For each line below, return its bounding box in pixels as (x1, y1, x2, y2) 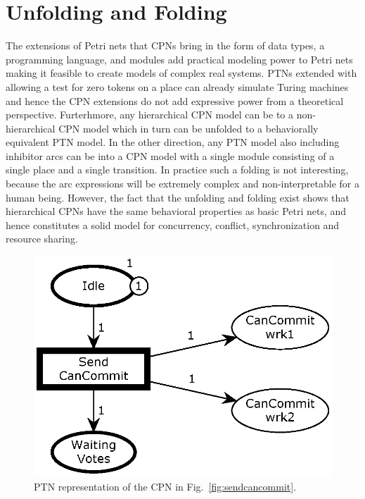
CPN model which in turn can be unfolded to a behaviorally (58, 121, 319, 135)
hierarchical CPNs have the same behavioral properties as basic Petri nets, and (6, 204, 347, 218)
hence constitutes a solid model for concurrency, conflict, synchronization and (6, 217, 340, 232)
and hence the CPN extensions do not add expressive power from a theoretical (6, 93, 344, 108)
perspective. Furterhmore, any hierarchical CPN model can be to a (6, 107, 294, 122)
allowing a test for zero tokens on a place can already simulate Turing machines (6, 79, 349, 94)
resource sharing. (6, 231, 78, 246)
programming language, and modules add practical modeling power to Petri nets (6, 51, 353, 66)
